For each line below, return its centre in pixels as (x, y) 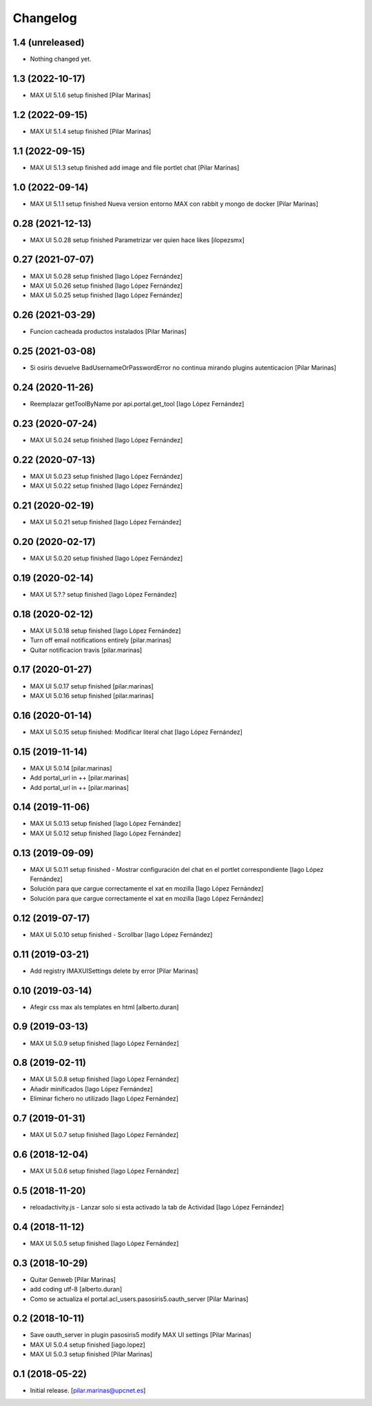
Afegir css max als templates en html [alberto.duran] (104, 1007)
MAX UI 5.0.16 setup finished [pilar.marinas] (92, 695)
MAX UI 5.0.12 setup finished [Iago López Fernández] (105, 833)
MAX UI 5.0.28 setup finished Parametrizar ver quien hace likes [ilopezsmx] (137, 240)
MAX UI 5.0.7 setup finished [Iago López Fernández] (104, 1135)
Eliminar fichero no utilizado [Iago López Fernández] (104, 1099)
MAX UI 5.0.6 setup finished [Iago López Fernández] (104, 1171)
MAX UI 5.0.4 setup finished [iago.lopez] (88, 1345)
